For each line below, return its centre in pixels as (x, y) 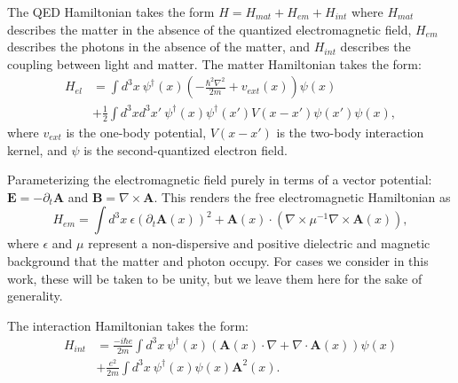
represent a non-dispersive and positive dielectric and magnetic (259, 243)
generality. (35, 296)
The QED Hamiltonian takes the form (111, 12)
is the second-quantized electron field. (186, 149)
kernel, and (37, 149)
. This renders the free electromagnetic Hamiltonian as (302, 196)
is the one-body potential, (136, 132)
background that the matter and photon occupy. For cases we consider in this (218, 260)
